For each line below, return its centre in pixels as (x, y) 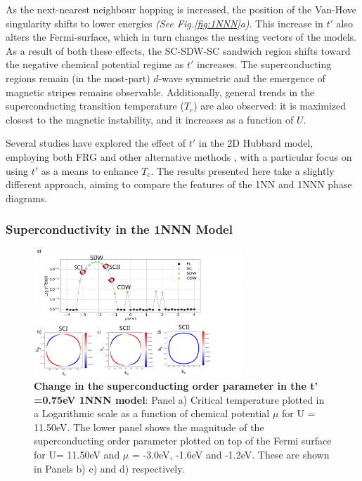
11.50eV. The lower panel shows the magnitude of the (149, 427)
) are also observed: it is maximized (270, 106)
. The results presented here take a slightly (243, 170)
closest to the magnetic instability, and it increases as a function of (150, 119)
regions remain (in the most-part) (78, 78)
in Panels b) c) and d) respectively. (109, 468)
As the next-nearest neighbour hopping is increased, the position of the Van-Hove (181, 9)
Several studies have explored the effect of (96, 143)
